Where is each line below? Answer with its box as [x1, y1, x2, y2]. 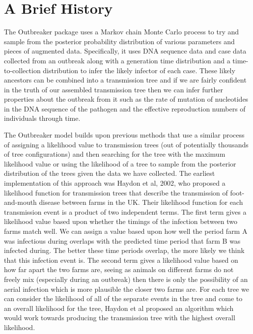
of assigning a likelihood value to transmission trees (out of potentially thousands [4, 139, 249, 149]
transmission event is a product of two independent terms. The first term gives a [4, 206, 247, 217]
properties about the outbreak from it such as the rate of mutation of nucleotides [4, 94, 249, 104]
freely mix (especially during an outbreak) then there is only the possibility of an [4, 274, 248, 284]
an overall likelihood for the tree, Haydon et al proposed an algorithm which [4, 303, 234, 313]
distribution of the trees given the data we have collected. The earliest [4, 168, 215, 178]
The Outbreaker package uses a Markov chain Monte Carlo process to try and [4, 27, 239, 37]
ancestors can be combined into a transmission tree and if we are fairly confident [4, 75, 247, 85]
